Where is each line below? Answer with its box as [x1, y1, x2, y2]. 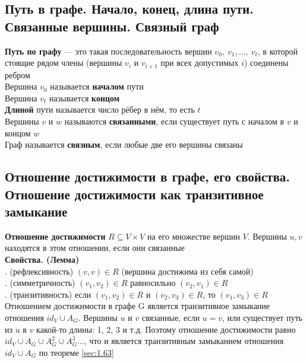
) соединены [243, 56, 289, 69]
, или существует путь [222, 311, 303, 323]
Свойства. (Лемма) [5, 253, 80, 265]
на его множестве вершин [147, 230, 240, 242]
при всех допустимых [160, 56, 239, 69]
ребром [5, 68, 30, 81]
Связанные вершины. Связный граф [5, 17, 219, 35]
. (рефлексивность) [5, 265, 74, 277]
